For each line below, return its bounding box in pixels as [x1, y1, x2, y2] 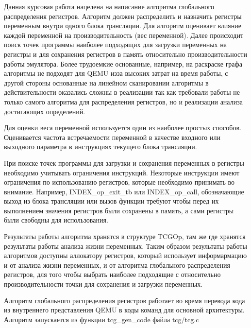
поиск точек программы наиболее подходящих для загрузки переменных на [4, 39, 227, 50]
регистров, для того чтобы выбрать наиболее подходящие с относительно [4, 269, 221, 279]
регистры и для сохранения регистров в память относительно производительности [4, 49, 247, 59]
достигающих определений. [4, 106, 85, 116]
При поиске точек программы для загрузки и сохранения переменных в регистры [4, 157, 245, 168]
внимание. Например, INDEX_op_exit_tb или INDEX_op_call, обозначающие [4, 186, 244, 196]
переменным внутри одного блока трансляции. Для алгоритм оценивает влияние [4, 20, 241, 31]
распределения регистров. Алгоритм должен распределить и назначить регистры [4, 11, 242, 21]
